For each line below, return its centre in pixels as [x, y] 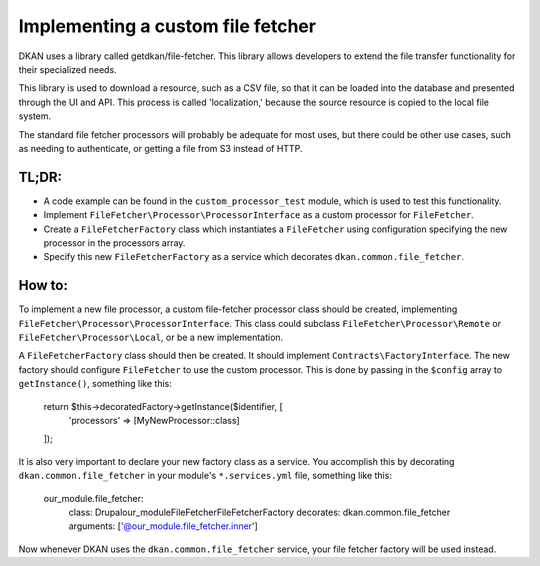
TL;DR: [40, 176]
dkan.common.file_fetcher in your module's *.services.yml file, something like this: [205, 476]
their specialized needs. [67, 69]
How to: [43, 285]
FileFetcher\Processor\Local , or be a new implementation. [151, 337]
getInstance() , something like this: [95, 384]
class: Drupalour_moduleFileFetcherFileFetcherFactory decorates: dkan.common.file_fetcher [259, 512]
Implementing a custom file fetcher [167, 26]
